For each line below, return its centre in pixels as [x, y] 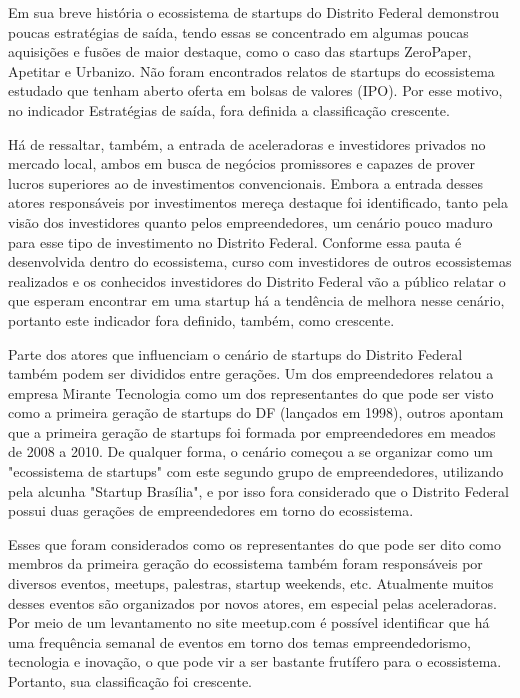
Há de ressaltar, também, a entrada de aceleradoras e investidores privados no [247, 143]
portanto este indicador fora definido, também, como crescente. [201, 319]
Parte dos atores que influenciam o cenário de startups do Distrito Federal [235, 353]
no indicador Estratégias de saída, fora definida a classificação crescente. [229, 109]
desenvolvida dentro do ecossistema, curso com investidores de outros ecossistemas [260, 261]
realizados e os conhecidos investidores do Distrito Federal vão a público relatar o [257, 280]
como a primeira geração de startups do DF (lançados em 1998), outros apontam [256, 412]
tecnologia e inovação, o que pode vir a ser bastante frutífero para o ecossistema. [255, 661]
